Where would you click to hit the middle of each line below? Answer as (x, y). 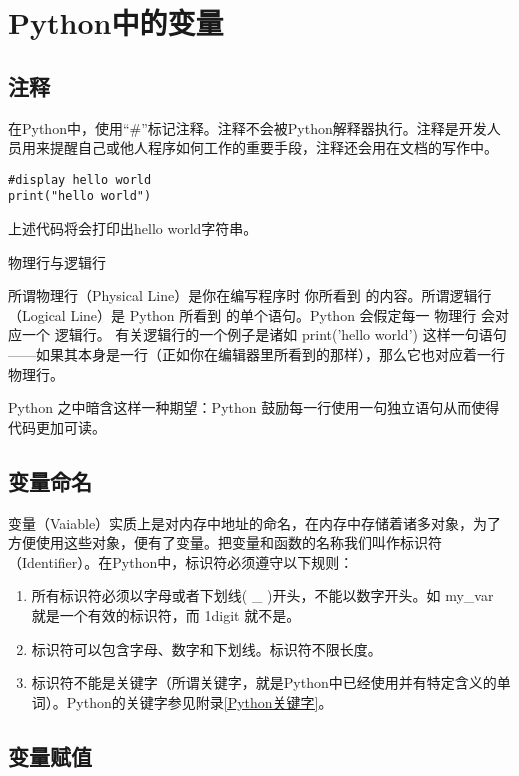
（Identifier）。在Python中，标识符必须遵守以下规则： (181, 561)
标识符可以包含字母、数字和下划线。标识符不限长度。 (206, 648)
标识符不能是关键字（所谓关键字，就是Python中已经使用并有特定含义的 (264, 682)
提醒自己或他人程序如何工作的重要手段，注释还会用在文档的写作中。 (273, 147)
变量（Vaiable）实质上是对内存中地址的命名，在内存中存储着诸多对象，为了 (255, 522)
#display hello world (80, 179)
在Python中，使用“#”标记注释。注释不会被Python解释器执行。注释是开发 (247, 127)
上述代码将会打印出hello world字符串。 (133, 228)
